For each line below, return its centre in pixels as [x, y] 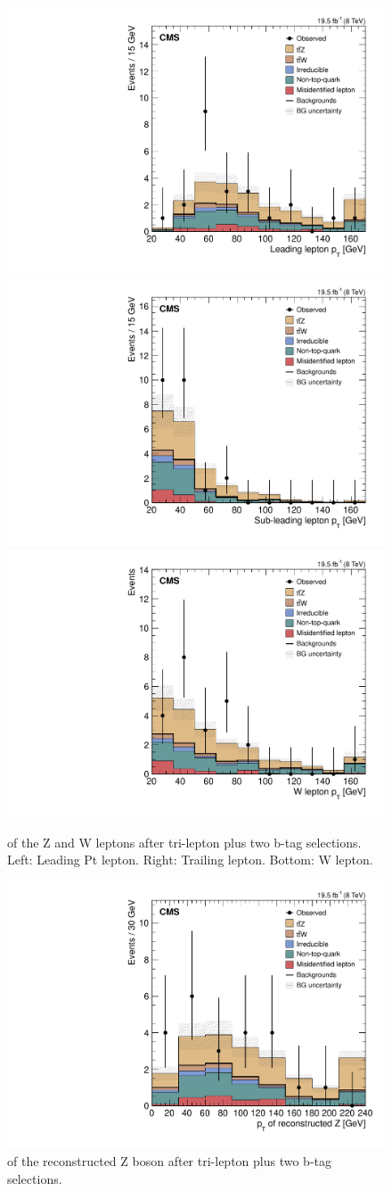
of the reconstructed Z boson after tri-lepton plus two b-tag [169, 1161]
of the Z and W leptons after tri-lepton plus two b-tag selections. [184, 842]
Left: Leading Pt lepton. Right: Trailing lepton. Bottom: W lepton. [190, 860]
